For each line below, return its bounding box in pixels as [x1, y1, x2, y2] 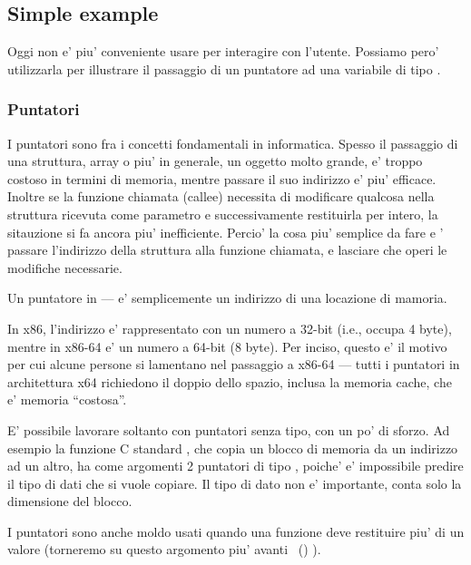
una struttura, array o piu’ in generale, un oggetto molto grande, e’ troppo [7, 151, 423, 170]
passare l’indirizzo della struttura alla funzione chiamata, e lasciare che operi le [7, 240, 447, 259]
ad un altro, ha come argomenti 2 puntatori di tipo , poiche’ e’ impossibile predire [7, 456, 464, 475]
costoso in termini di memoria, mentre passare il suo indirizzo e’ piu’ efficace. [7, 169, 437, 188]
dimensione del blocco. [7, 492, 132, 511]
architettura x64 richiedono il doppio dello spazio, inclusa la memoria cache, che [7, 372, 452, 391]
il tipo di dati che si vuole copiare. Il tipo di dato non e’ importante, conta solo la [7, 473, 462, 492]
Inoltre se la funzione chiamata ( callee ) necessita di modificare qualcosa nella [7, 187, 435, 206]
